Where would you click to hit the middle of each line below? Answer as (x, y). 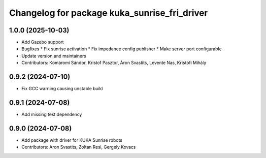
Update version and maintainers (54, 56)
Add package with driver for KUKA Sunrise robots (72, 140)
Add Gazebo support (43, 42)
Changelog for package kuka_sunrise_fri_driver (108, 13)
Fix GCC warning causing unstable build (62, 89)
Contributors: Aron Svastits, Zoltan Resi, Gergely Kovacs (79, 147)
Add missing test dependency (52, 114)
